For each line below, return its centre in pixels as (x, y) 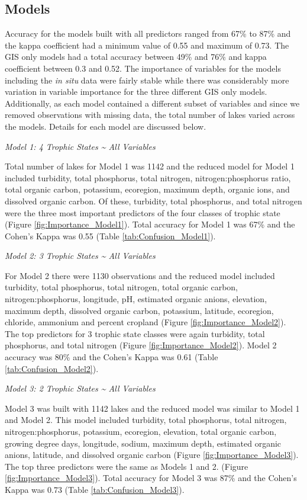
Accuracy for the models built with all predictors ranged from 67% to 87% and (148, 33)
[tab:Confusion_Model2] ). (52, 368)
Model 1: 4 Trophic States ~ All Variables (80, 146)
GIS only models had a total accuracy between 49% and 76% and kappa (136, 57)
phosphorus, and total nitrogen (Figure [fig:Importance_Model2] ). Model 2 (141, 345)
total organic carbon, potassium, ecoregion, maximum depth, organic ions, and (147, 189)
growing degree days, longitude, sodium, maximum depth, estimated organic (143, 443)
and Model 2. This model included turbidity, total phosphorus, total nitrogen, (146, 420)
